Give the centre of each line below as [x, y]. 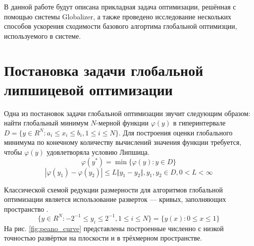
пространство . [26, 209]
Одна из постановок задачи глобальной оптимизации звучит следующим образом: [127, 113]
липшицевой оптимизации [88, 89]
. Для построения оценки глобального [176, 132]
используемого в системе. [43, 35]
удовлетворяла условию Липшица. [98, 152]
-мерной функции [123, 123]
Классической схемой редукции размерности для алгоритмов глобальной [113, 189]
